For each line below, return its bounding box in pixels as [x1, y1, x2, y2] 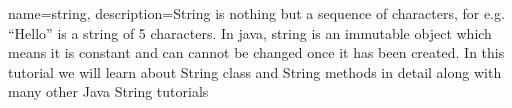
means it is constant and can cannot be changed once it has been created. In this [8, 42, 505, 63]
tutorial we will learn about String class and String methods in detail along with [8, 61, 502, 82]
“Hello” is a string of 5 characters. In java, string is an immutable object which [8, 22, 492, 43]
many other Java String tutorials [8, 81, 209, 102]
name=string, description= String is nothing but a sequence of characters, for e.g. [8, 3, 505, 23]
